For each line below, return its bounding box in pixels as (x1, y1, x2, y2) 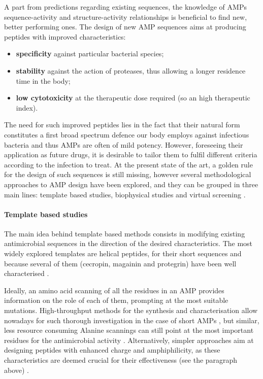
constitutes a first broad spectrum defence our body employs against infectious (4, 129, 249, 140)
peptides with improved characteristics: (4, 31, 126, 42)
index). (16, 102, 38, 113)
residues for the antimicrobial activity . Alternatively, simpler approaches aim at (4, 334, 254, 345)
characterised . (4, 268, 49, 279)
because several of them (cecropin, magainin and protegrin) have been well (4, 258, 237, 268)
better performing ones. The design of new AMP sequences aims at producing (4, 21, 246, 32)
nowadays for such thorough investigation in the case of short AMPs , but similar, (4, 315, 259, 325)
